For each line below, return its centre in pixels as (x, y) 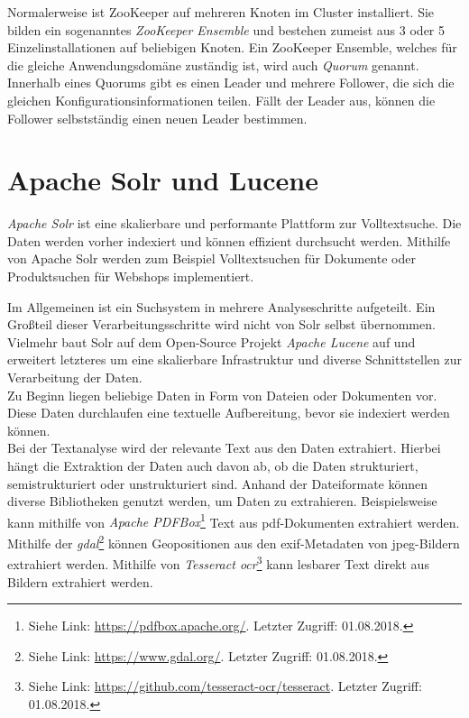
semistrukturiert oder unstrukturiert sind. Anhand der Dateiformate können (218, 483)
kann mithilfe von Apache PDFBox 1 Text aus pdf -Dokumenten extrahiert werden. (234, 520)
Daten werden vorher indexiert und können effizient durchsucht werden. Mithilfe (229, 240)
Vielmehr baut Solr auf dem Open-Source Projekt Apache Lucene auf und (212, 341)
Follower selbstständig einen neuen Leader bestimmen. (157, 118)
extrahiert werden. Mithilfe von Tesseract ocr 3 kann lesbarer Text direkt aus (218, 562)
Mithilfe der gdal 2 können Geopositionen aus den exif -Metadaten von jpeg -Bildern (234, 542)
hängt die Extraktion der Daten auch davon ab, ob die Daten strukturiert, (213, 465)
